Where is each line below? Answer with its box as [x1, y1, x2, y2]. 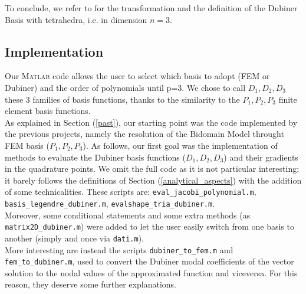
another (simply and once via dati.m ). [5, 231, 144, 244]
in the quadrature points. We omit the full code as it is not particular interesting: [5, 162, 300, 175]
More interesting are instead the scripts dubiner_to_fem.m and [5, 243, 233, 256]
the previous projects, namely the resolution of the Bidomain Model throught [5, 128, 284, 140]
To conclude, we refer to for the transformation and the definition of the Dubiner [5, 2, 298, 14]
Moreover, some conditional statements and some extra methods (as [5, 208, 251, 221]
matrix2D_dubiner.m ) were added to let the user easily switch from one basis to [5, 220, 294, 233]
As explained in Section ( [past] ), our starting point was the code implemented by [5, 116, 298, 128]
